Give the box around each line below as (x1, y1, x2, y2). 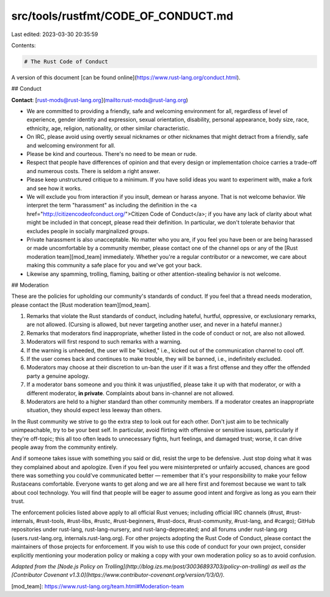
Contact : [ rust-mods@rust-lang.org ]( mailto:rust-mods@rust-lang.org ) (11, 96, 189, 103)
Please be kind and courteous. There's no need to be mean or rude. (26, 150, 197, 158)
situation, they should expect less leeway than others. (26, 407, 162, 414)
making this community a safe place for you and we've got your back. (26, 262, 202, 269)
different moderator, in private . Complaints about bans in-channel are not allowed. (26, 389, 235, 397)
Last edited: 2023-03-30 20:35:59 (11, 31, 98, 38)
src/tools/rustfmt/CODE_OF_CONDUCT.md (11, 9, 233, 23)
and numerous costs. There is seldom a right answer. (26, 167, 160, 174)
